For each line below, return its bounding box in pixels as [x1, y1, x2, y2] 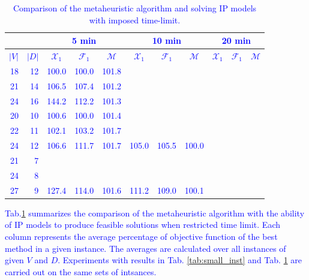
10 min [152, 34, 182, 47]
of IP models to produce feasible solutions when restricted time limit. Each [5, 218, 280, 231]
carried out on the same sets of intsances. [5, 265, 157, 278]
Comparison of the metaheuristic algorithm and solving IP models [13, 2, 257, 14]
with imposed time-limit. [89, 13, 181, 26]
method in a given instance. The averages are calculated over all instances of [5, 242, 286, 254]
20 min [221, 34, 251, 47]
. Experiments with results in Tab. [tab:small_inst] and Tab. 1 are [58, 254, 302, 266]
